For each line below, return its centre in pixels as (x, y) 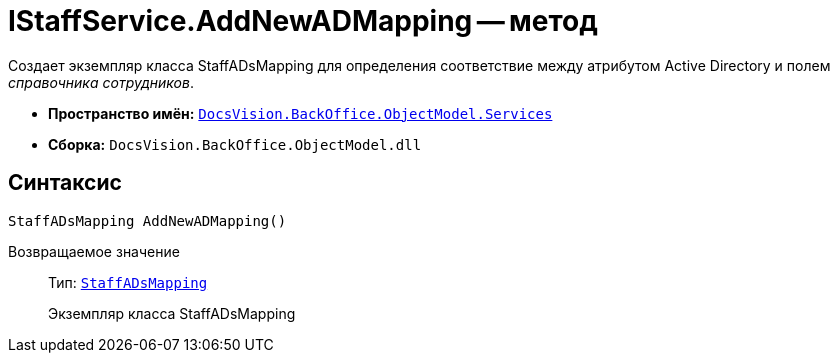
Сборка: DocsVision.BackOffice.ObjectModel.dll (235, 144)
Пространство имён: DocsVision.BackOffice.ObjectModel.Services (300, 113)
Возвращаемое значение (94, 251)
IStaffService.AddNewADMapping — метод (303, 21)
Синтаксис (65, 183)
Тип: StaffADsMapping (128, 282)
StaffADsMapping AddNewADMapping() (147, 220)
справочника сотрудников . (101, 82)
